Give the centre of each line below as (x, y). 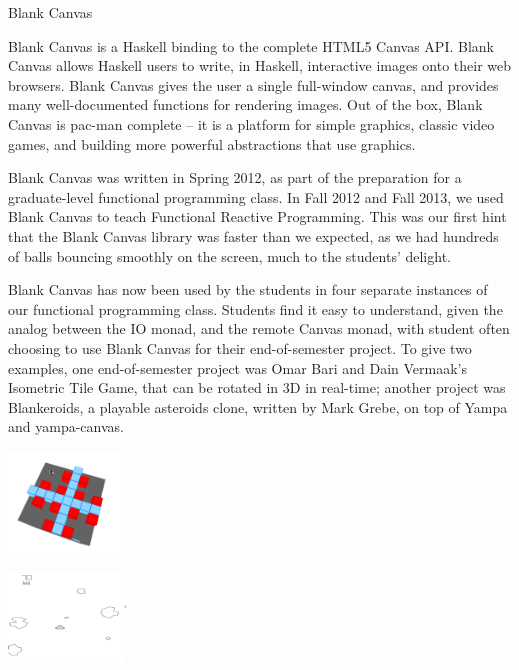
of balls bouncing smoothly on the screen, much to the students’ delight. (229, 255)
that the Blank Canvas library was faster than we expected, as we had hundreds (253, 235)
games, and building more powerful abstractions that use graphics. (212, 143)
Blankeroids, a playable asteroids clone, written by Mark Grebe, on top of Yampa (258, 406)
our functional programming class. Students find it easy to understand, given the (255, 308)
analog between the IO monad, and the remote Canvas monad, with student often (259, 328)
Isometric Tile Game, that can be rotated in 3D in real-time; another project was (257, 387)
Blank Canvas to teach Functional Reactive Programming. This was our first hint (257, 216)
